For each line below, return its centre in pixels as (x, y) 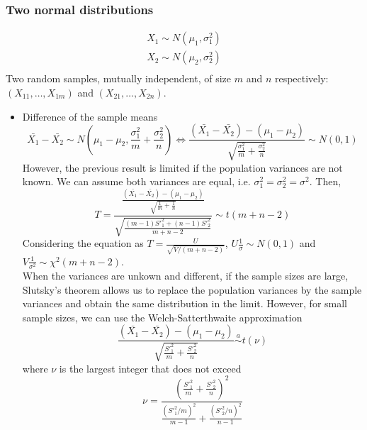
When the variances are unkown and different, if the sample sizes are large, (185, 275)
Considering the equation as (83, 243)
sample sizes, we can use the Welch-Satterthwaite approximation (162, 317)
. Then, (325, 181)
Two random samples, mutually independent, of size (118, 78)
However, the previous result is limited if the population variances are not (182, 167)
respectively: (301, 78)
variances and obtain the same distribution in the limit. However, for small (185, 303)
